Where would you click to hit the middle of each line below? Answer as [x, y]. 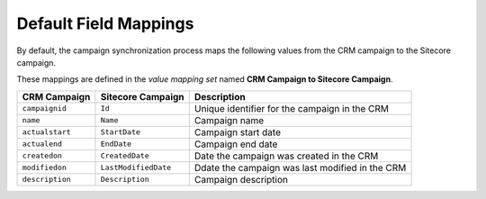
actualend [42, 144]
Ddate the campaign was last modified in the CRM [300, 167]
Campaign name [229, 120]
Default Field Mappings [105, 23]
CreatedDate [125, 156]
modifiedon [45, 168]
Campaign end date [236, 144]
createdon [42, 156]
